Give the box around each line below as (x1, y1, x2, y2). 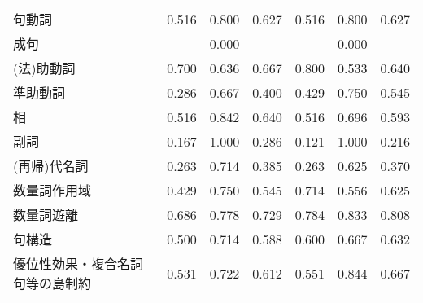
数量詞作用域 (13, 181, 92, 200)
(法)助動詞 (13, 59, 76, 77)
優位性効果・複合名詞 (13, 254, 144, 273)
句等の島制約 (13, 274, 92, 292)
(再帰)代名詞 (13, 156, 89, 175)
